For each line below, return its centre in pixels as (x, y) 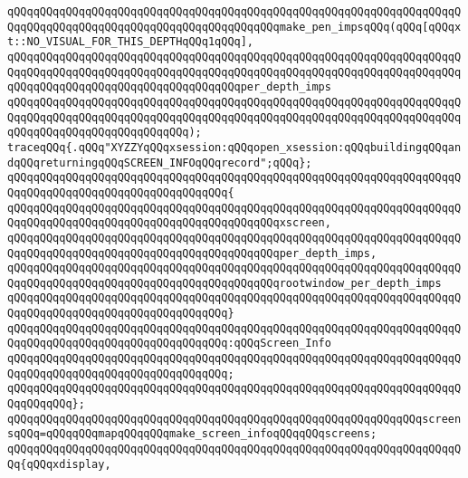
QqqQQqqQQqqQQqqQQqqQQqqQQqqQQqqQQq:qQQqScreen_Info (169, 344)
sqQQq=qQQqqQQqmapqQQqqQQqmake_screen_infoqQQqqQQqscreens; (192, 434)
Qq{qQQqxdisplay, (59, 464)
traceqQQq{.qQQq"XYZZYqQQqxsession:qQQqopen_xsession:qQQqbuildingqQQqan (234, 147)
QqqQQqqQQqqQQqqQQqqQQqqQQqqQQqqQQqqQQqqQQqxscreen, (169, 223)
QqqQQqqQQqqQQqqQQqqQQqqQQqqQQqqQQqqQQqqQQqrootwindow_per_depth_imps (224, 283)
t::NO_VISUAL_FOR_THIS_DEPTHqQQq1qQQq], (131, 42)
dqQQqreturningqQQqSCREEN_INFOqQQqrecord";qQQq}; (160, 163)
